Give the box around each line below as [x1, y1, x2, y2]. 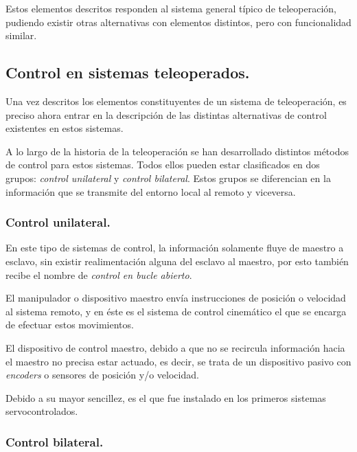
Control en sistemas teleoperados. [5, 62, 250, 83]
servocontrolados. [5, 404, 78, 418]
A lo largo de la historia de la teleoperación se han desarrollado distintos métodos [5, 144, 349, 158]
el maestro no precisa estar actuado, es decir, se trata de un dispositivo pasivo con [5, 354, 352, 368]
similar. [5, 28, 37, 43]
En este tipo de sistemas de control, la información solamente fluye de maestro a [5, 240, 344, 255]
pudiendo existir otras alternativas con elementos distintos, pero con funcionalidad [5, 14, 352, 29]
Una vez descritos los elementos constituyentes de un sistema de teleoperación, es [5, 93, 347, 108]
